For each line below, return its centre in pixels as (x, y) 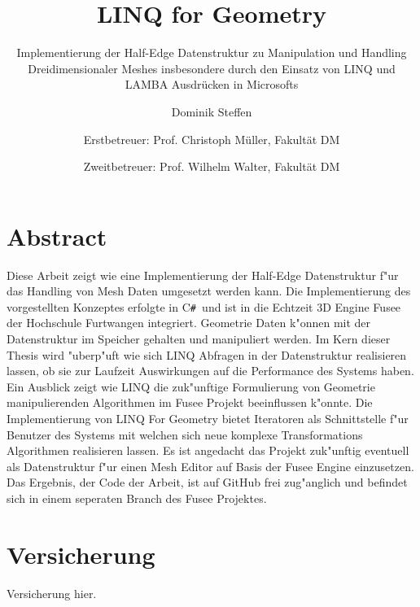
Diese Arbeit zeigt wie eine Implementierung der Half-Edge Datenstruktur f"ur (203, 275)
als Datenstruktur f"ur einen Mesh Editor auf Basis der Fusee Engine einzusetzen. (210, 466)
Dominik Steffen (212, 111)
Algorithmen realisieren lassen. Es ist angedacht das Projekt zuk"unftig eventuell (208, 450)
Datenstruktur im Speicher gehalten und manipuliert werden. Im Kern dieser (199, 339)
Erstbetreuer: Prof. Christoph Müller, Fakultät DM (212, 139)
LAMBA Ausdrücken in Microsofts (212, 84)
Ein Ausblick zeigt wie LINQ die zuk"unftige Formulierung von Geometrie (191, 386)
